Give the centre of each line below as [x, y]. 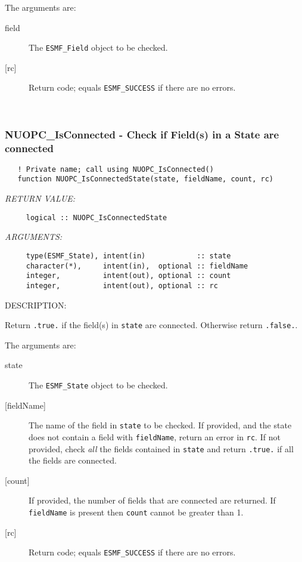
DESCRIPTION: [36, 305]
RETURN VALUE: [40, 198]
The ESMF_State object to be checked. [98, 385]
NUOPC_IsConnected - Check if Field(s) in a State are [142, 134]
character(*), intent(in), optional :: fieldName [137, 266]
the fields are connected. [73, 460]
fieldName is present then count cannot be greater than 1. [136, 512]
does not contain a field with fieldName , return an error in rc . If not [155, 436]
